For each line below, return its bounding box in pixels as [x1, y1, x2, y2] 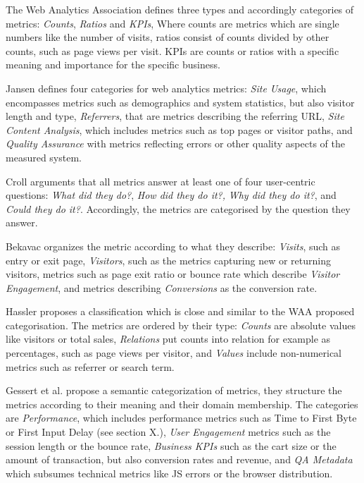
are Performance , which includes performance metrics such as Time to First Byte [6, 410, 357, 425]
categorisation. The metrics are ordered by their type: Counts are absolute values [6, 317, 356, 332]
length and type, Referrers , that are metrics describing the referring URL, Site [6, 109, 344, 123]
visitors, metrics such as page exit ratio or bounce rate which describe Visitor [6, 267, 340, 281]
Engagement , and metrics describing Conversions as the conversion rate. [6, 280, 318, 295]
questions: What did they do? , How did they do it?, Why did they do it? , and [6, 188, 337, 202]
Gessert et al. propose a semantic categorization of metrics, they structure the [6, 383, 342, 398]
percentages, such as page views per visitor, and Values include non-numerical [6, 346, 342, 360]
